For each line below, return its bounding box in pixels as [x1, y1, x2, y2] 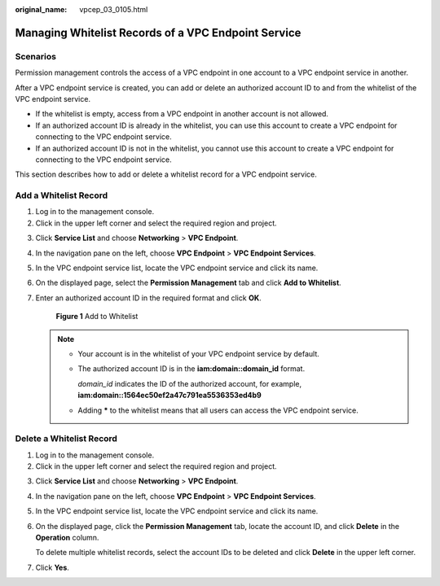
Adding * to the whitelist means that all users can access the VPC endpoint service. [77, 405, 359, 415]
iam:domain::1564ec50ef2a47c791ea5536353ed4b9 [77, 391, 262, 400]
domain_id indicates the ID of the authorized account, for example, [77, 378, 301, 388]
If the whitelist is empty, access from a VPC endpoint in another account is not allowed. [35, 109, 329, 119]
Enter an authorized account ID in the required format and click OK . [35, 293, 262, 303]
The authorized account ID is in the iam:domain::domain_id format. [77, 364, 306, 374]
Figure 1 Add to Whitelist [55, 312, 139, 321]
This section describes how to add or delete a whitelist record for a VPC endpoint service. [15, 169, 318, 179]
